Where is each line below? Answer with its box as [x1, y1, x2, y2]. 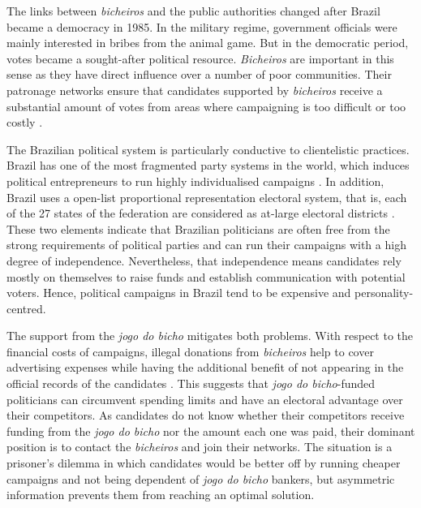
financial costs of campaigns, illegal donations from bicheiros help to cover [6, 342, 374, 359]
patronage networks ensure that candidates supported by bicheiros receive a [6, 81, 383, 98]
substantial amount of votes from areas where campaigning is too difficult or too [6, 97, 406, 114]
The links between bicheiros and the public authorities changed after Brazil [6, 2, 380, 19]
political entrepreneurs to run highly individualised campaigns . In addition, [6, 172, 384, 189]
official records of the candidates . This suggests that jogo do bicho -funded [6, 375, 376, 392]
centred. [6, 299, 46, 316]
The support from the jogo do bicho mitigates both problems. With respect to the [6, 327, 414, 344]
